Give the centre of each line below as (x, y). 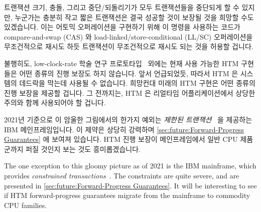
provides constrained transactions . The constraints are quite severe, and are (122, 175)
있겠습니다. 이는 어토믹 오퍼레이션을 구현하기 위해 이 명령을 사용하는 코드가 (122, 27)
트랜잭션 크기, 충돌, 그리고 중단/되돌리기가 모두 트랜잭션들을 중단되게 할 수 (122, 7)
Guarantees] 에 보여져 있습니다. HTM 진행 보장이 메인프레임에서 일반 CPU (121, 139)
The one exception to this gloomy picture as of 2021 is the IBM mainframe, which (130, 166)
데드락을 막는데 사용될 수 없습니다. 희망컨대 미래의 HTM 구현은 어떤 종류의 (137, 83)
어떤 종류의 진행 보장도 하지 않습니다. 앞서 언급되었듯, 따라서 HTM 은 (129, 73)
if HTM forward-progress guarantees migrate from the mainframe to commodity (127, 195)
